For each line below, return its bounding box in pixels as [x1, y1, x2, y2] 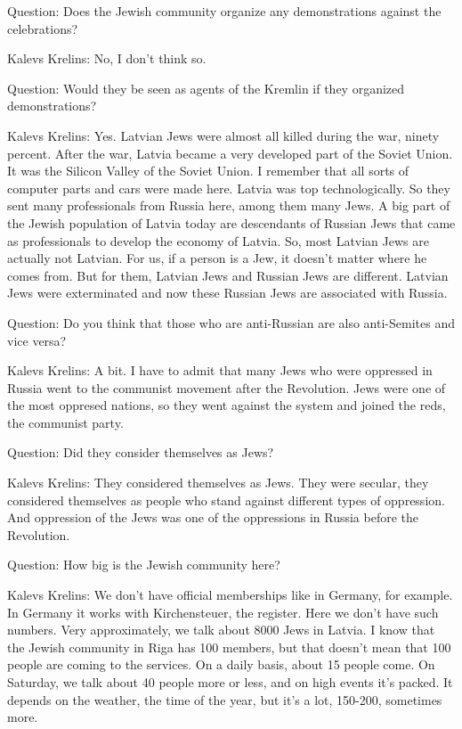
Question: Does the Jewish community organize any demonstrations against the [7, 2, 442, 20]
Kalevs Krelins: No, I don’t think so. [7, 49, 207, 68]
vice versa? [7, 331, 67, 349]
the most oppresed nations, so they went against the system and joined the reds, [7, 396, 446, 414]
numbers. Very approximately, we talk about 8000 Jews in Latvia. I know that [7, 620, 435, 639]
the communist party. [7, 413, 124, 431]
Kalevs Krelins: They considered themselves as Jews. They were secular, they [7, 473, 429, 492]
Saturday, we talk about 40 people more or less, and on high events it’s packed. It [7, 673, 453, 691]
